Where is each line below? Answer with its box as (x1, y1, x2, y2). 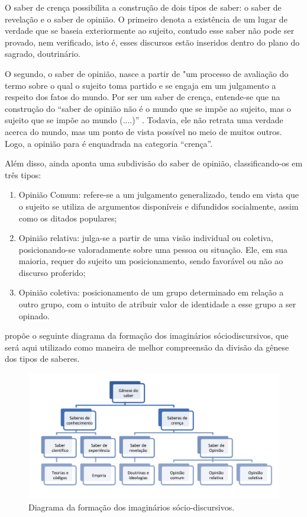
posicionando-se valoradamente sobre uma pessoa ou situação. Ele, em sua (18, 243, 288, 255)
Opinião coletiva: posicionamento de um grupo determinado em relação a (18, 286, 284, 298)
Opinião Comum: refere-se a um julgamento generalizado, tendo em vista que (18, 188, 299, 201)
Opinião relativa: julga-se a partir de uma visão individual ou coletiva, (18, 232, 273, 244)
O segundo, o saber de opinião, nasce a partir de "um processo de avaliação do (5, 67, 289, 79)
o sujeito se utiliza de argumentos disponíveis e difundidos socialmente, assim (18, 200, 299, 212)
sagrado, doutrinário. (5, 47, 80, 60)
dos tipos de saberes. (5, 352, 80, 365)
